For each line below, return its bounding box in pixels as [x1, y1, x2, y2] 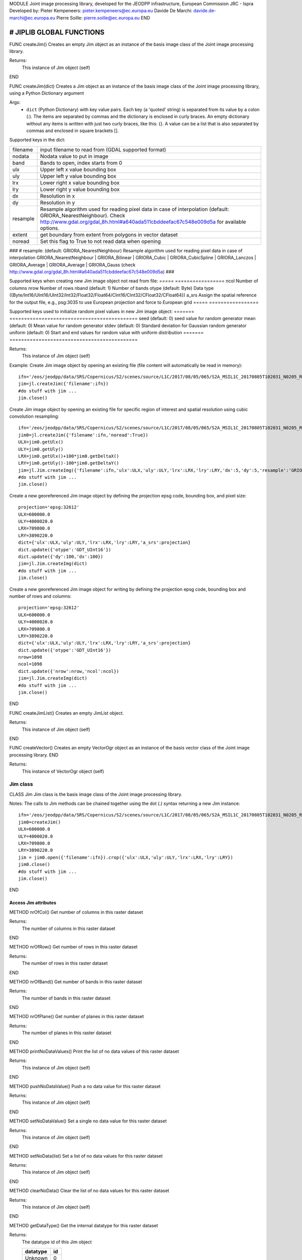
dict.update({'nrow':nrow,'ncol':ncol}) [18, 668, 119, 674]
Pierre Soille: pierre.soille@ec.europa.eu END [56, 15, 150, 21]
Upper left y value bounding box [40, 172, 117, 179]
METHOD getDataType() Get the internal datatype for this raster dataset [9, 1222, 159, 1228]
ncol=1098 [18, 661, 42, 667]
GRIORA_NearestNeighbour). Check [40, 212, 125, 219]
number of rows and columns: [9, 593, 71, 599]
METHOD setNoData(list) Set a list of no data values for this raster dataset [9, 1153, 163, 1159]
